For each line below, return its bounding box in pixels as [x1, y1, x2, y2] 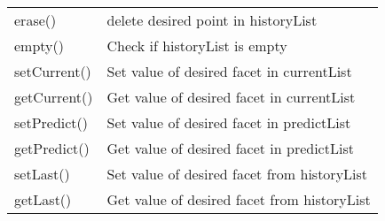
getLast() [14, 189, 72, 210]
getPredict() [14, 138, 90, 158]
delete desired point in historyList [106, 10, 318, 30]
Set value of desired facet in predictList [106, 112, 351, 133]
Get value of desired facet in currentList [106, 87, 356, 107]
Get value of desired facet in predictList [106, 138, 354, 158]
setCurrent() [14, 61, 91, 81]
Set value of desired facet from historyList [106, 164, 368, 184]
